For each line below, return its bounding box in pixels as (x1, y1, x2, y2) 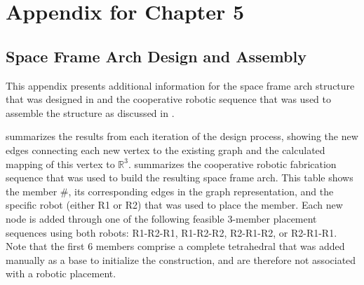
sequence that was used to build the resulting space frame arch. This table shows (6, 170, 353, 185)
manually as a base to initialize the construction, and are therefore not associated (6, 252, 356, 267)
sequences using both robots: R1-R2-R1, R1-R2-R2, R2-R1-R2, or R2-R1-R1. (6, 225, 337, 239)
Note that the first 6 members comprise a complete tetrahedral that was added (6, 239, 345, 253)
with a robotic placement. (6, 266, 116, 281)
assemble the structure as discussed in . (6, 105, 175, 120)
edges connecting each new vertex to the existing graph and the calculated (6, 142, 325, 157)
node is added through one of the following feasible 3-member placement (6, 211, 317, 225)
